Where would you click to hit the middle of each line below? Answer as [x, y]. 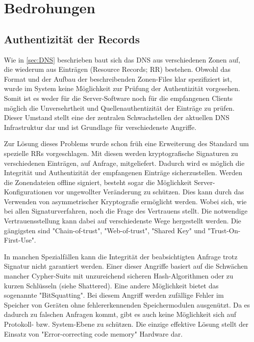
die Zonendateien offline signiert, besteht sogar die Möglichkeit [98, 182]
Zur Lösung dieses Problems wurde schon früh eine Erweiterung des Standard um [127, 143]
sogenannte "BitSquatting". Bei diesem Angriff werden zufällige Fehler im [114, 295]
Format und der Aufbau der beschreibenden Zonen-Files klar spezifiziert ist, [118, 78]
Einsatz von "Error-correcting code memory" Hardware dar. [93, 333]
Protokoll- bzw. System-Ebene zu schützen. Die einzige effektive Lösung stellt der [126, 324]
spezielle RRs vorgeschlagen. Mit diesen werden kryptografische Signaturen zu [121, 153]
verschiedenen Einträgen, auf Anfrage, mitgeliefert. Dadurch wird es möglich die [124, 163]
